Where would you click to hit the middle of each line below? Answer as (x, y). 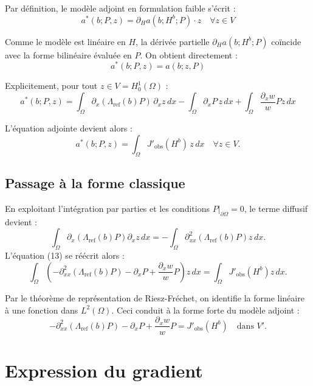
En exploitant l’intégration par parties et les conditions (107, 208)
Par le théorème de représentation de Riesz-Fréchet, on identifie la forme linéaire (155, 298)
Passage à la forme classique (95, 182)
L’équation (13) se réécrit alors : (65, 255)
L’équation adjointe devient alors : (69, 128)
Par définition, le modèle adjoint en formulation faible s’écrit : (120, 8)
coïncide (286, 41)
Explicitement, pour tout (51, 86)
